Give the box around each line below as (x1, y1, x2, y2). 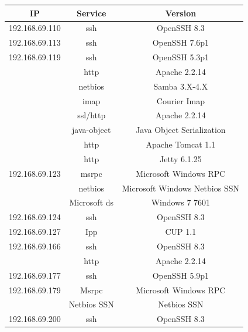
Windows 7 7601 (151, 196, 211, 208)
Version (165, 6, 197, 19)
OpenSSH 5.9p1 (152, 269, 209, 281)
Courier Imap (156, 94, 205, 107)
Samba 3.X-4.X (153, 80, 208, 92)
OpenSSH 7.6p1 (152, 36, 209, 49)
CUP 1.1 (165, 225, 197, 238)
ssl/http (77, 109, 106, 121)
